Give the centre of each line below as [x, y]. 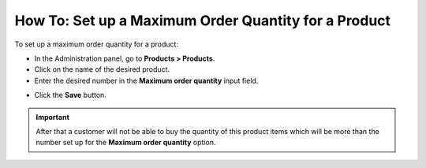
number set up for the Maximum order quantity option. [126, 143]
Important [53, 117]
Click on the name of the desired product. [102, 69]
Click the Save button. [70, 95]
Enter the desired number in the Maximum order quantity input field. [146, 80]
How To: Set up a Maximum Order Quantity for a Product [202, 21]
